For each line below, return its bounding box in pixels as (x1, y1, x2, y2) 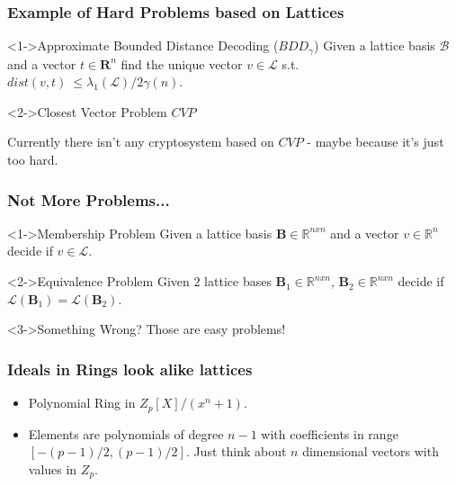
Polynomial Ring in (28, 393, 136, 412)
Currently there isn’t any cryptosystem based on (7, 132, 274, 151)
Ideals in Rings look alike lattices (7, 357, 253, 380)
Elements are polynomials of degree (28, 424, 224, 443)
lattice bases (204, 272, 272, 291)
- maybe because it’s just (307, 132, 444, 151)
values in (28, 459, 77, 478)
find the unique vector (121, 54, 243, 73)
